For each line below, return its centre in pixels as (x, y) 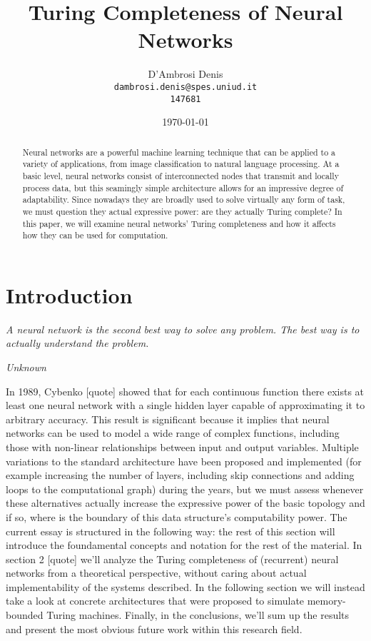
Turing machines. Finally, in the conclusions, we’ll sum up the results (198, 615)
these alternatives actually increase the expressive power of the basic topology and (185, 503)
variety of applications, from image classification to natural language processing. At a (181, 164)
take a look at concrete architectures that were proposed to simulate (155, 601)
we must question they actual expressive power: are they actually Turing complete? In (182, 211)
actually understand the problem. (77, 343)
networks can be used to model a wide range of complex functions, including (173, 433)
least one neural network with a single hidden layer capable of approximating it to (185, 405)
